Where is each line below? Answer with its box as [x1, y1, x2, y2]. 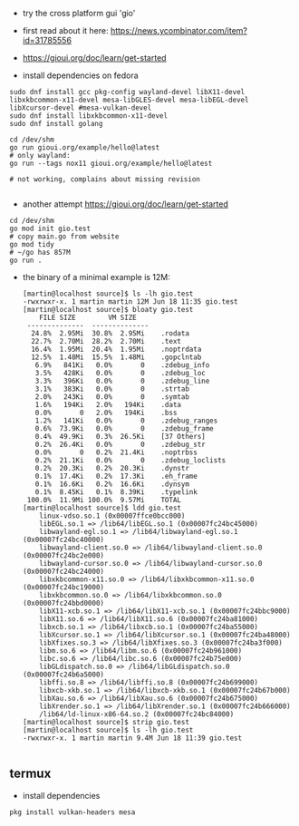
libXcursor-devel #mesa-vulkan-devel [9, 103, 152, 112]
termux [9, 766, 52, 782]
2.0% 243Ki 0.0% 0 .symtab [34, 393, 190, 402]
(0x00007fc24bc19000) [22, 583, 104, 592]
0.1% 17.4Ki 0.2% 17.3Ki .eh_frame [34, 471, 198, 481]
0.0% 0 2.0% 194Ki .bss [34, 408, 178, 417]
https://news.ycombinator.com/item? [110, 25, 247, 35]
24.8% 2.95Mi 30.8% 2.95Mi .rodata [31, 329, 190, 338]
